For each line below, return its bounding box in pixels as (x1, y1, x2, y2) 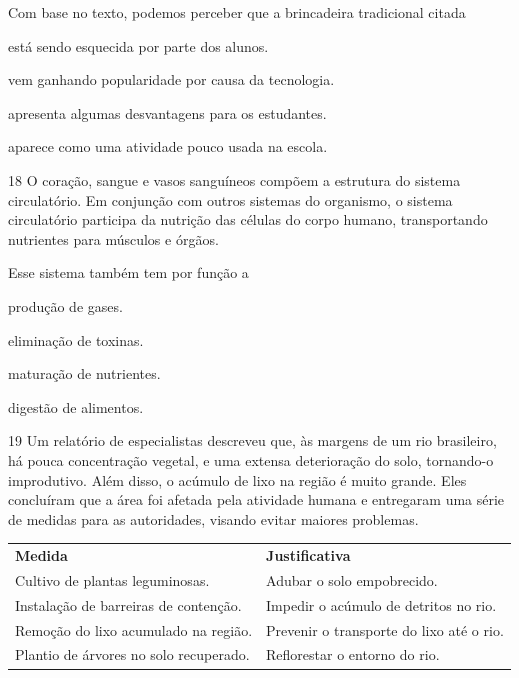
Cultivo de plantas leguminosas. (15, 569, 210, 590)
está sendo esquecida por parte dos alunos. (8, 35, 269, 56)
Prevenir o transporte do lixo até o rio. (266, 619, 504, 640)
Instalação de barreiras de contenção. (15, 594, 242, 615)
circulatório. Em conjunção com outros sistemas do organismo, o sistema (8, 189, 453, 210)
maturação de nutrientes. (8, 363, 161, 384)
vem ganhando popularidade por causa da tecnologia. (8, 69, 335, 90)
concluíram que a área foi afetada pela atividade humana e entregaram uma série (8, 489, 505, 510)
